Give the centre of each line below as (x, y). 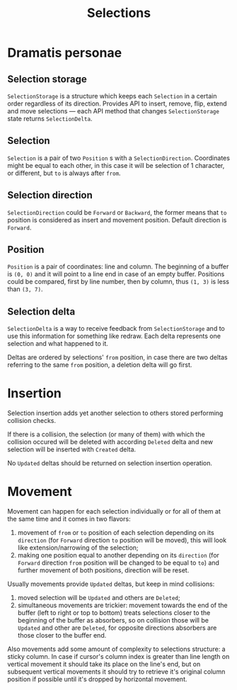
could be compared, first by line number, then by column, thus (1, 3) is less (118, 282)
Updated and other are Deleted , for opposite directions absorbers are (117, 628)
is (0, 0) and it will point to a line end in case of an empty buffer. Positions (116, 274)
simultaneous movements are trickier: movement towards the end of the (122, 605)
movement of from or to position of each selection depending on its (116, 533)
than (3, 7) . (25, 289)
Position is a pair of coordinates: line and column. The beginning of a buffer (118, 266)
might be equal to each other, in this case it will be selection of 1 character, (116, 165)
